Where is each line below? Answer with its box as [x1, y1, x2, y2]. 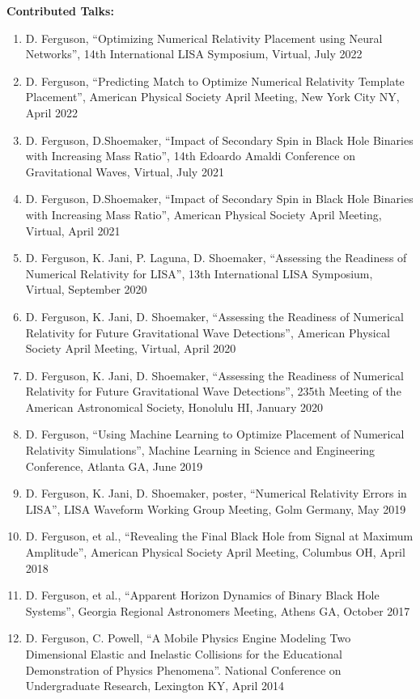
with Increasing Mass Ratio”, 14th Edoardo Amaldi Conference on [25, 147, 355, 164]
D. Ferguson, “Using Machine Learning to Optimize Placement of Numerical [25, 426, 405, 443]
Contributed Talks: [6, 2, 114, 19]
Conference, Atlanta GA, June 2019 [25, 457, 203, 474]
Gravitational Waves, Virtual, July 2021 [25, 163, 224, 180]
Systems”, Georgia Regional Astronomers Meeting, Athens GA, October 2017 [25, 602, 410, 619]
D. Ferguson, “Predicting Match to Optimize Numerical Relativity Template [25, 72, 405, 89]
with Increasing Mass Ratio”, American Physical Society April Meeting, [25, 205, 382, 222]
